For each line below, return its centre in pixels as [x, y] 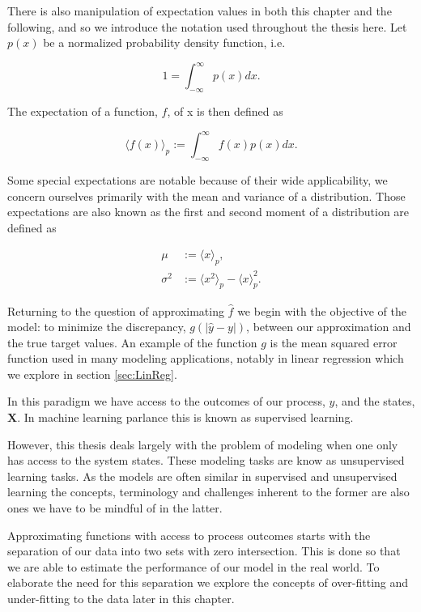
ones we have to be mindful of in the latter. [115, 508]
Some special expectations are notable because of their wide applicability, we [198, 179]
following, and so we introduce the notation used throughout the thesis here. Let [207, 26]
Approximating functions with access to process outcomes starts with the [189, 535]
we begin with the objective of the [322, 310]
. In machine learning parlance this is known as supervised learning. [185, 417]
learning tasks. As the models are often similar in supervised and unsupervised [202, 476]
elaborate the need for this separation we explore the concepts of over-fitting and [208, 582]
